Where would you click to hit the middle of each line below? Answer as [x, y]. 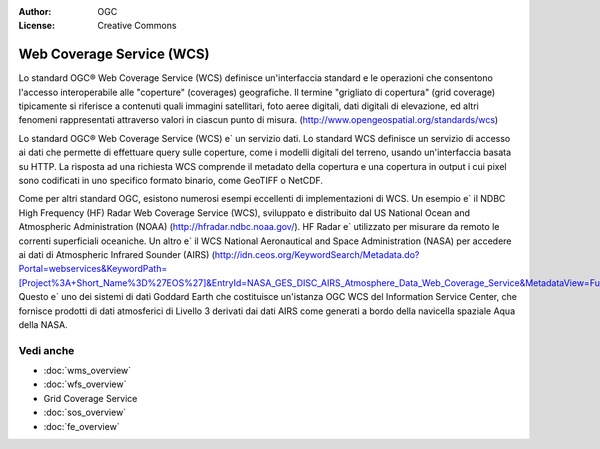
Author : [35, 11]
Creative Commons [137, 26]
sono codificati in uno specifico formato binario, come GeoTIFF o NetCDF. [171, 181]
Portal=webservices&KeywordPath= [93, 269]
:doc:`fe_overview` [81, 426]
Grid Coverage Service [90, 398]
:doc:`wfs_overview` [85, 384]
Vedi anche [46, 350]
